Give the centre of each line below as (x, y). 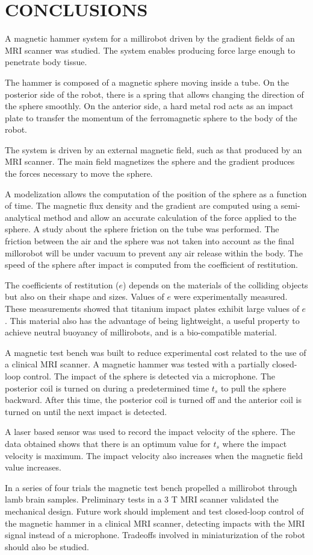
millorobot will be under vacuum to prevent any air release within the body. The (154, 252)
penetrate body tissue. (46, 62)
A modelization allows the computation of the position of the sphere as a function (156, 193)
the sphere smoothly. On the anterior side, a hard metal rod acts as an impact (149, 106)
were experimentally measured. (231, 297)
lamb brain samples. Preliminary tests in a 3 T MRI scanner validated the (142, 499)
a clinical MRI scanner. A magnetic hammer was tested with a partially (137, 364)
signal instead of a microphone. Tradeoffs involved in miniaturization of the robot (155, 535)
